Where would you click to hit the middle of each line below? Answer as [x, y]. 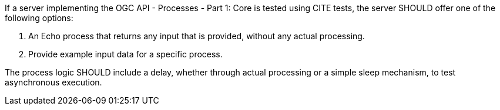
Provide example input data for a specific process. [125, 54]
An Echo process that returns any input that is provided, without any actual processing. [197, 36]
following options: [39, 18]
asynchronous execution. [53, 82]
